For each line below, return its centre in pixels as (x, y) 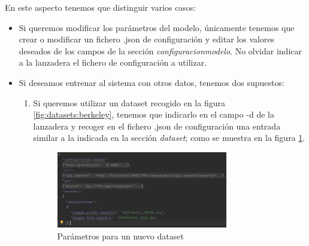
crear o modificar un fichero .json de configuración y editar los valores (147, 39)
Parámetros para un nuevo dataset (120, 236)
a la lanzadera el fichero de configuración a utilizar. (113, 62)
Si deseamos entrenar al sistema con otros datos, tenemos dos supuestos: (152, 82)
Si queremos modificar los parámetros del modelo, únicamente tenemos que (157, 27)
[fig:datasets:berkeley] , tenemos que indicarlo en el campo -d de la (154, 114)
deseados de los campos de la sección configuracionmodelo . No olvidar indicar (160, 50)
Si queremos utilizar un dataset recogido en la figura (129, 102)
